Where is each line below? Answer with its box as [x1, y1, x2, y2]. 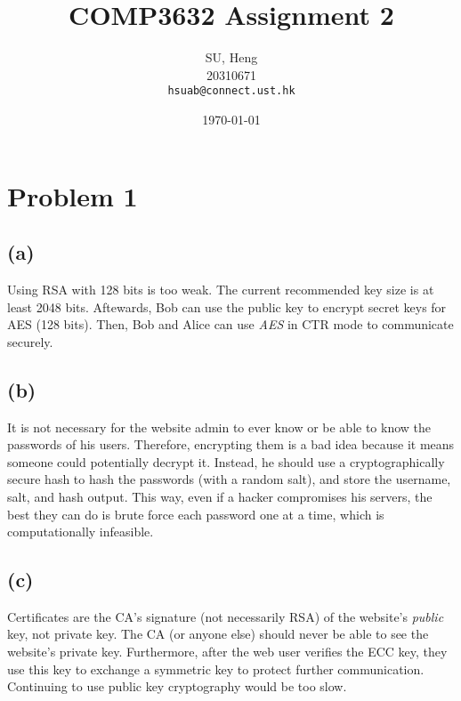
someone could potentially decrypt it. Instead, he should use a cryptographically [7, 452, 445, 471]
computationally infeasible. [7, 522, 154, 541]
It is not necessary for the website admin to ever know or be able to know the [7, 417, 432, 436]
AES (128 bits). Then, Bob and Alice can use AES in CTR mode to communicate [7, 315, 454, 334]
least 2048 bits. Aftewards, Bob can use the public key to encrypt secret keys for [7, 297, 447, 316]
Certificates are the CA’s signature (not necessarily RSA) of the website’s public [7, 607, 444, 625]
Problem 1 [7, 177, 138, 214]
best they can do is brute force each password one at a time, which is [7, 504, 384, 523]
